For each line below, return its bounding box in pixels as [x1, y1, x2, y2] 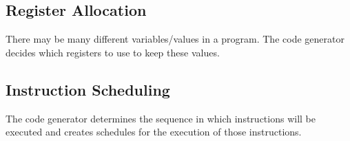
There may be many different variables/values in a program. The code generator [6, 32, 344, 46]
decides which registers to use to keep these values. [6, 45, 220, 59]
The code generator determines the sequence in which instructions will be [6, 111, 316, 125]
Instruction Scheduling [6, 78, 170, 100]
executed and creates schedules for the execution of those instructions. [6, 124, 302, 139]
